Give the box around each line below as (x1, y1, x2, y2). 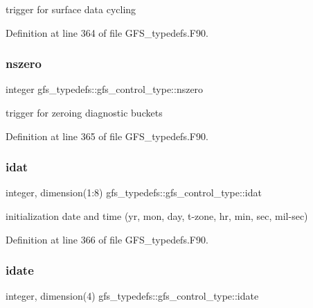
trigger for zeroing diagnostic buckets (6, 105, 163, 119)
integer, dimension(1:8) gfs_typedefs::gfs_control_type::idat (6, 185, 262, 200)
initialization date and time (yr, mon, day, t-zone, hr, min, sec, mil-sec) (6, 209, 308, 223)
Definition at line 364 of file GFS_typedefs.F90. (6, 25, 208, 40)
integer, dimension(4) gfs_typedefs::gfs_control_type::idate (6, 289, 259, 303)
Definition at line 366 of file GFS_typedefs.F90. (6, 232, 208, 246)
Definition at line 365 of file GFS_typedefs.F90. (6, 128, 208, 143)
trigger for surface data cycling (6, 2, 136, 16)
